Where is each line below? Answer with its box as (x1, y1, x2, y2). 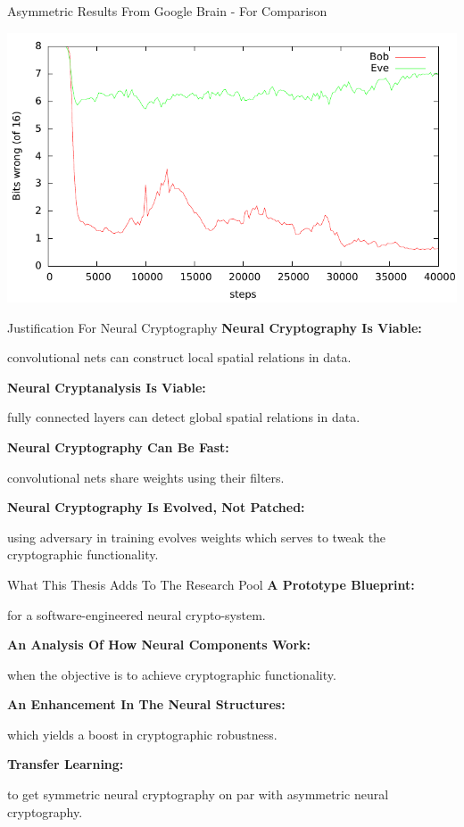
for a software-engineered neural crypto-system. (7, 605, 266, 624)
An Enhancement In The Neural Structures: (7, 695, 286, 714)
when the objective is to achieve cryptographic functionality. (7, 665, 336, 683)
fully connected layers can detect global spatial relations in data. (7, 408, 360, 426)
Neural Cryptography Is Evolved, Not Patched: (7, 498, 305, 517)
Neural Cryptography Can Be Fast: (7, 437, 229, 456)
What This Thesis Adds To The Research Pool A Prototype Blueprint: (7, 575, 415, 593)
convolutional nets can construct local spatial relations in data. (7, 348, 352, 367)
